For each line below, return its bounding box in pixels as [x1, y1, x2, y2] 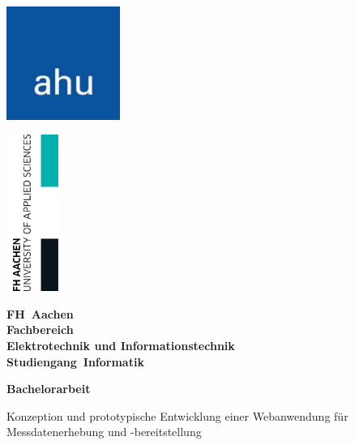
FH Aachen [6, 305, 74, 322]
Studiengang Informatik [6, 353, 144, 370]
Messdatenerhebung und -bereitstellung [6, 423, 202, 440]
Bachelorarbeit [6, 380, 91, 397]
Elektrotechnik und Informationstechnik [6, 336, 235, 353]
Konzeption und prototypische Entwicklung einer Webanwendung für [6, 407, 349, 424]
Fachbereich [6, 321, 74, 338]
